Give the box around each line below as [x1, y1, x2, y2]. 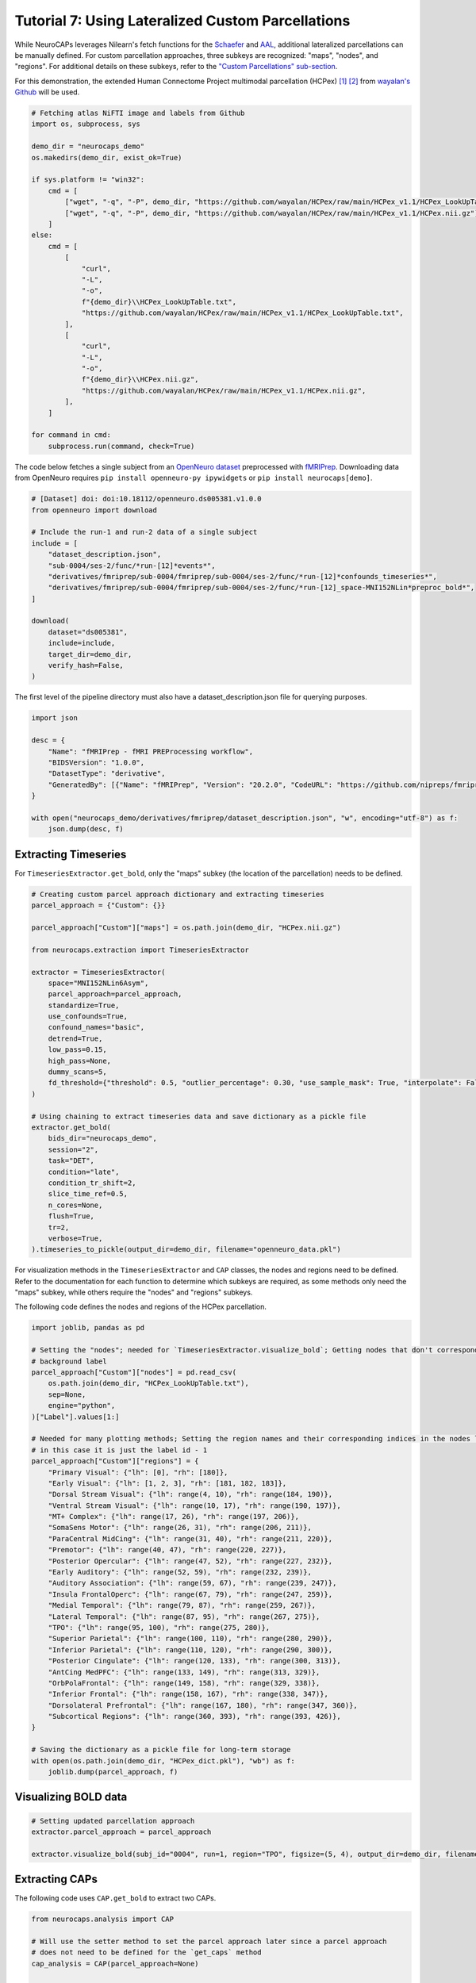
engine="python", [48, 1401, 116, 1410]
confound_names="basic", [48, 1023, 145, 1032]
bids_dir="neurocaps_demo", [48, 1134, 158, 1143]
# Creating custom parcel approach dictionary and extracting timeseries [31, 889, 324, 899]
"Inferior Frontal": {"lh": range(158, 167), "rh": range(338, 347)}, [48, 1690, 329, 1699]
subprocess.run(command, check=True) [48, 441, 195, 451]
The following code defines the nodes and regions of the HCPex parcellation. [14, 1302, 267, 1312]
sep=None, [48, 1390, 86, 1399]
